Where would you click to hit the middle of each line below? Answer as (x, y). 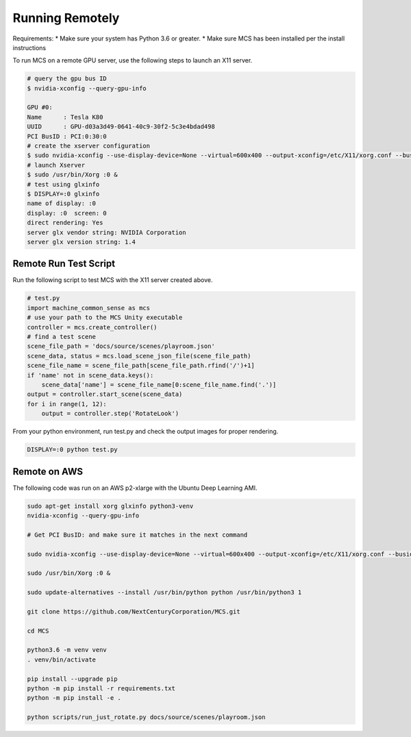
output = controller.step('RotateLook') (110, 414)
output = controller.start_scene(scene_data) (105, 394)
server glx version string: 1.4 (82, 242)
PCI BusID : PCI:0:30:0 (67, 136)
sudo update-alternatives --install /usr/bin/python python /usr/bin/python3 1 (164, 593)
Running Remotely (66, 18)
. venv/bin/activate (61, 659)
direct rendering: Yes (65, 223)
